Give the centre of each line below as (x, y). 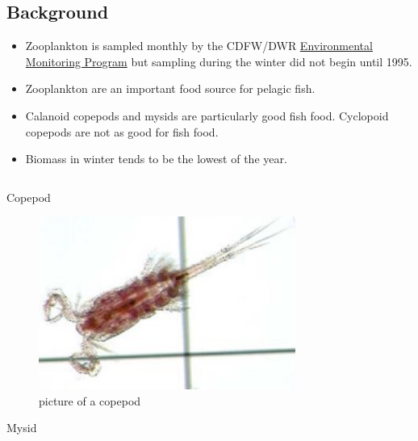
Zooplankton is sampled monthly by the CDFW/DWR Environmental (199, 46)
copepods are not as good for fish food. (122, 131)
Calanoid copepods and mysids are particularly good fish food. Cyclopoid (207, 115)
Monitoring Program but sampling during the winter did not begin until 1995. (219, 61)
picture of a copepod (90, 400)
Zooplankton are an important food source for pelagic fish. (170, 88)
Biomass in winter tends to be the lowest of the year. (156, 159)
